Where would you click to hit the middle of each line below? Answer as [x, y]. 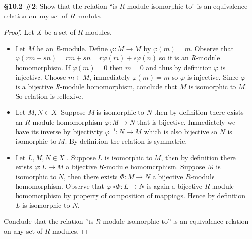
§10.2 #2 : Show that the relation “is [61, 6]
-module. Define [84, 48]
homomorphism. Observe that [60, 186]
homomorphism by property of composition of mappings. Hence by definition [130, 195]
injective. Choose [41, 77]
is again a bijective [175, 186]
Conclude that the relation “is [49, 221]
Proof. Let [19, 32]
